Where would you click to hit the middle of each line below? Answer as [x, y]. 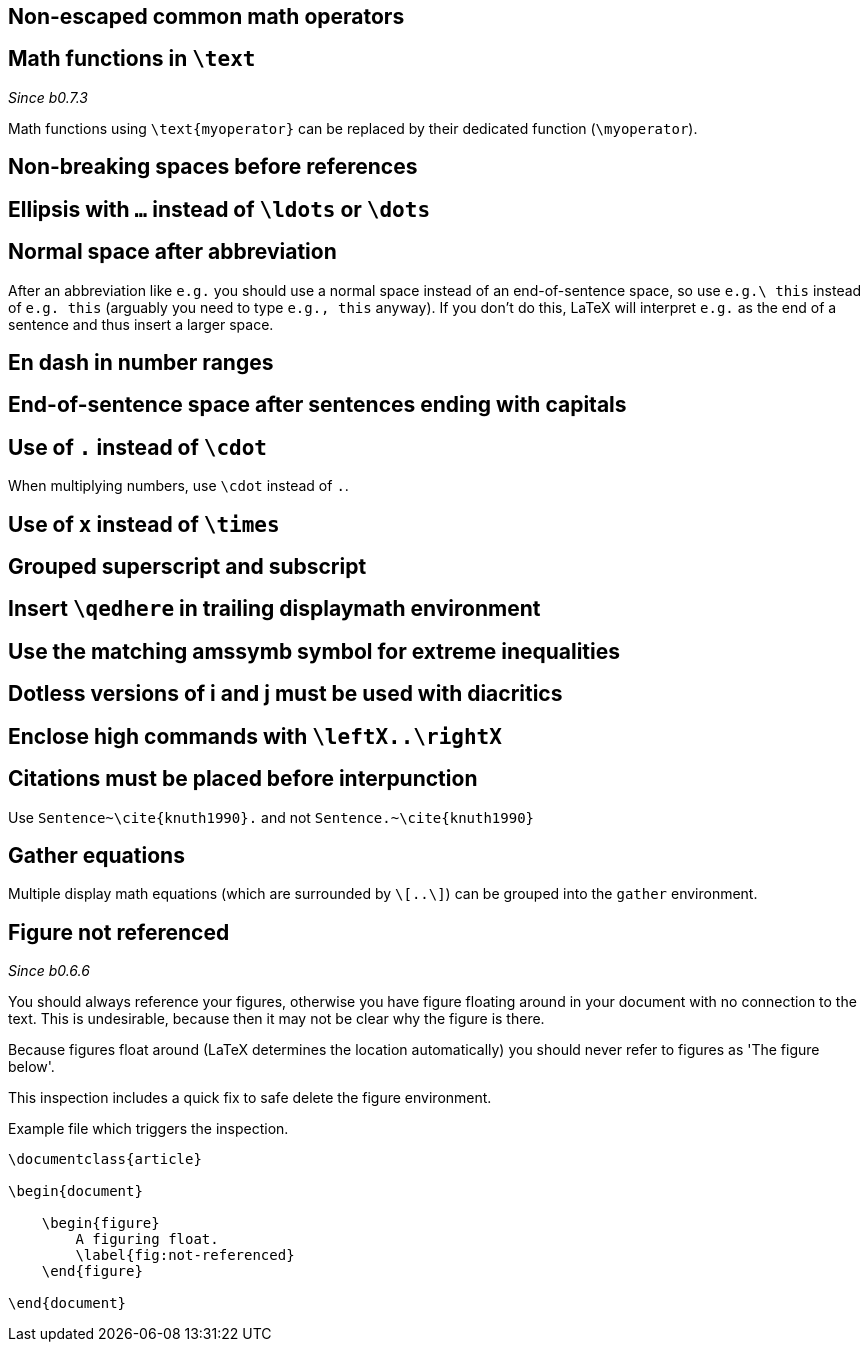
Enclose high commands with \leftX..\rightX [255, 736]
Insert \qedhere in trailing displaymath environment [274, 609]
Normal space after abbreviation [172, 252]
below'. [31, 1067]
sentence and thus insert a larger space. [141, 324]
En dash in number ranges [141, 362]
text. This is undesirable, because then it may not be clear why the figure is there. [276, 1019]
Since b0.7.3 [48, 97]
